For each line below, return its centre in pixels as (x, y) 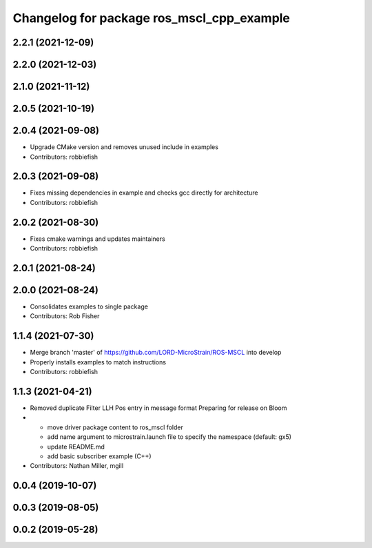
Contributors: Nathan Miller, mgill (77, 466)
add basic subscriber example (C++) (99, 456)
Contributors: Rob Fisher (65, 316)
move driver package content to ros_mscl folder (115, 427)
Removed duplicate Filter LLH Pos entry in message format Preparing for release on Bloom (158, 408)
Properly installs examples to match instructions (98, 362)
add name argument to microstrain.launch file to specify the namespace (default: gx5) (169, 437)
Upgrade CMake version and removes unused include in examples (124, 147)
